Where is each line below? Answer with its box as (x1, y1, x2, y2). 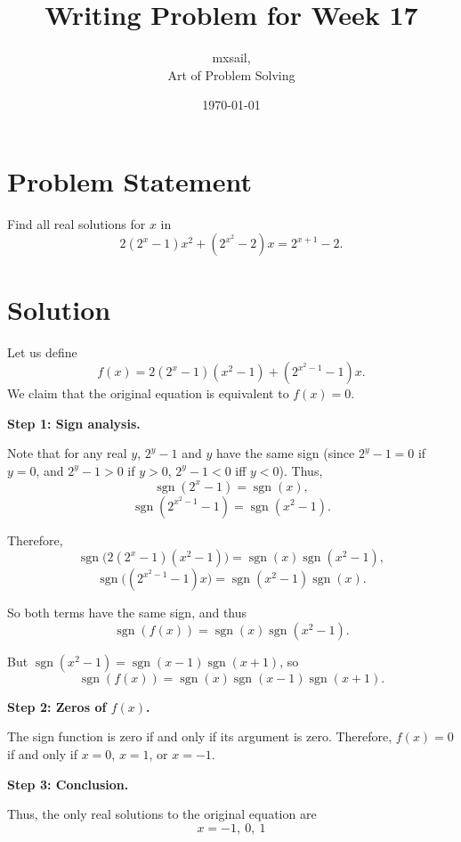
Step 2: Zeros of (7, 697, 107, 715)
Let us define (7, 342, 77, 361)
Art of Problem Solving (167, 65, 295, 84)
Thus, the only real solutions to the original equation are (7, 805, 317, 823)
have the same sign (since (215, 444, 355, 462)
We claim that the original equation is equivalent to (7, 384, 289, 403)
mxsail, (212, 48, 251, 67)
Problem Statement (7, 162, 252, 199)
